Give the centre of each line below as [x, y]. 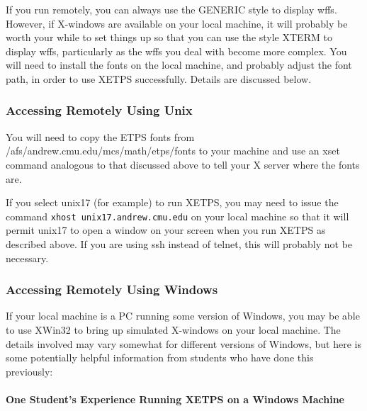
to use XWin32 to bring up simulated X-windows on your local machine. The [173, 330]
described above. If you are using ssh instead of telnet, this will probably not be [179, 244]
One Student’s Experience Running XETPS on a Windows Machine [175, 399]
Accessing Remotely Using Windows [112, 289]
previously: [29, 371]
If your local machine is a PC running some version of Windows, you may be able [183, 316]
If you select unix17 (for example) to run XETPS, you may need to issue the [172, 202]
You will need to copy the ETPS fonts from [100, 136]
